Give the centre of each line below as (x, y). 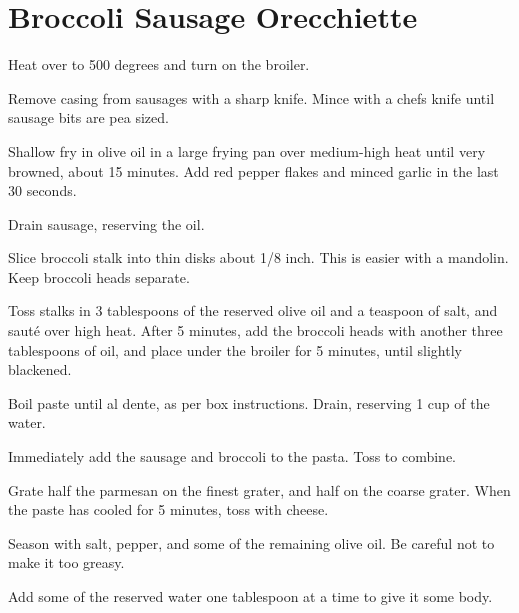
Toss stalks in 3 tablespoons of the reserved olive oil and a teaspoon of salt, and (253, 310)
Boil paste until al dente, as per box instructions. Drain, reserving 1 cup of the (249, 402)
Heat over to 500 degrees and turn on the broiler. (159, 64)
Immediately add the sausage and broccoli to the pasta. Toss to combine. (232, 456)
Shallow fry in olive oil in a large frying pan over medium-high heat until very (247, 150)
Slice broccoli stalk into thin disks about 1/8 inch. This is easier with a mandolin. (258, 257)
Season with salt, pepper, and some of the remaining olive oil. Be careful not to (251, 542)
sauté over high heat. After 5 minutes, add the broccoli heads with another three (255, 330)
